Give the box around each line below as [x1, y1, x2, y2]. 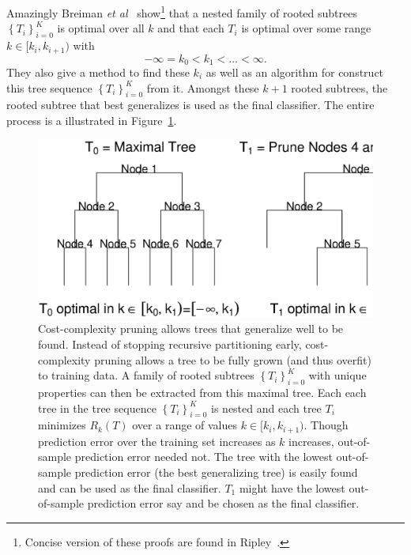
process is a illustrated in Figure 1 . [6, 111, 177, 128]
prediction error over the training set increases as [38, 432, 276, 449]
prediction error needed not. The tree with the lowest [74, 448, 333, 465]
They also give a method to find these [6, 63, 190, 80]
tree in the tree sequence [38, 399, 156, 416]
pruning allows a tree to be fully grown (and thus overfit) [94, 351, 371, 368]
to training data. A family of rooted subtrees [38, 367, 255, 383]
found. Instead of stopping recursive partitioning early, [38, 335, 302, 352]
